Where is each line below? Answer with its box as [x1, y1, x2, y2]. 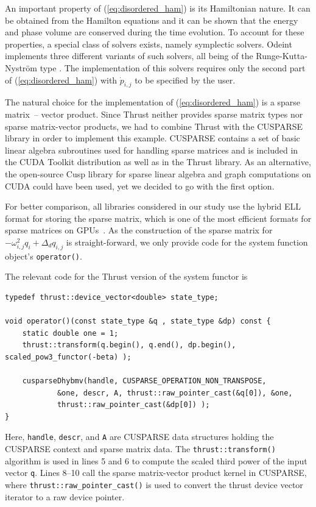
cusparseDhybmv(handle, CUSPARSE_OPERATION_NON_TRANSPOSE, [22, 377, 267, 386]
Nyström [5, 61, 38, 74]
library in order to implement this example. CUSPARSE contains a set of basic [5, 132, 300, 144]
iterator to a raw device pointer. [5, 490, 125, 503]
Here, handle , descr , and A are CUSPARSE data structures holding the [5, 430, 274, 443]
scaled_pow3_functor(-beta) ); [5, 352, 132, 361]
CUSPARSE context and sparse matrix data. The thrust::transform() [5, 442, 276, 455]
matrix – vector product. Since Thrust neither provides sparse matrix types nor [5, 107, 303, 120]
